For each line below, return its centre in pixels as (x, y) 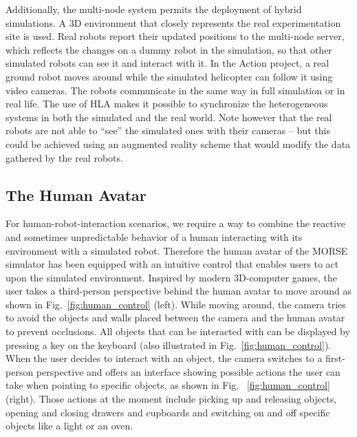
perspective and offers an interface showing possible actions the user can (188, 371)
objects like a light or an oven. (69, 426)
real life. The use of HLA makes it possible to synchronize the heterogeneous (167, 104)
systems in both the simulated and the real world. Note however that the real (169, 117)
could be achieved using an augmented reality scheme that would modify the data (178, 143)
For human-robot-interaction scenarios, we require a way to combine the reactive (176, 223)
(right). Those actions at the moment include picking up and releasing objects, (171, 399)
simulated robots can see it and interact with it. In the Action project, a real (167, 63)
